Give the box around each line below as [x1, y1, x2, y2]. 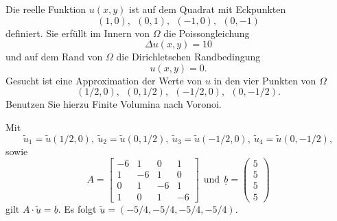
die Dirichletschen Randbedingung [116, 49, 261, 64]
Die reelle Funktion [5, 2, 86, 16]
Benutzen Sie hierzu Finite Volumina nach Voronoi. [5, 97, 222, 111]
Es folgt [64, 201, 97, 216]
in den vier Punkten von [213, 73, 316, 87]
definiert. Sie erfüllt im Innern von [5, 25, 150, 40]
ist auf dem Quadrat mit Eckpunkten [129, 2, 286, 16]
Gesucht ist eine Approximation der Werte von [5, 73, 202, 87]
